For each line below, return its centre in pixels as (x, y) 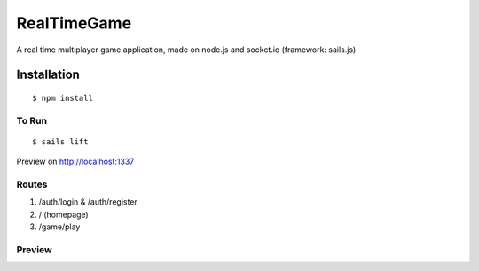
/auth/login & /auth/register (88, 202)
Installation (48, 75)
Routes (32, 184)
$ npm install (63, 98)
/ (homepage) (63, 214)
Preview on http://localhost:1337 (75, 162)
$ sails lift (60, 141)
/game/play (59, 227)
